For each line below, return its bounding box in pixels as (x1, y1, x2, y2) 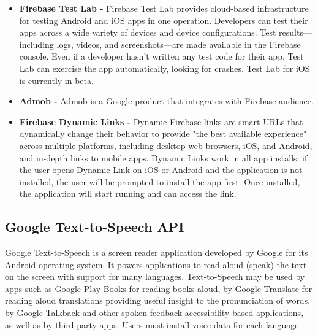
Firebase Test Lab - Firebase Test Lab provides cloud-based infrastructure (19, 2, 309, 14)
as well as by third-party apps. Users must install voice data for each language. (5, 318, 301, 331)
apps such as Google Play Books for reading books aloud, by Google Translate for (5, 282, 312, 295)
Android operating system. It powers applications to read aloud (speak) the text (5, 258, 307, 271)
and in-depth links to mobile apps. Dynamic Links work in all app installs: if (19, 151, 308, 164)
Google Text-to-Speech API (5, 217, 184, 236)
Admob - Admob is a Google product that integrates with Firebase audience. (19, 94, 314, 107)
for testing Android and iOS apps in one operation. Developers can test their (19, 13, 308, 26)
